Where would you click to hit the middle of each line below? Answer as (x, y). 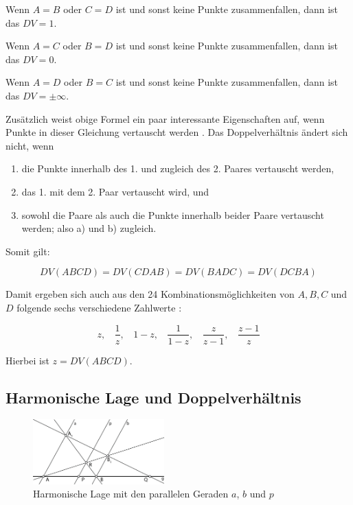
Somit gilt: (28, 251)
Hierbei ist (27, 360)
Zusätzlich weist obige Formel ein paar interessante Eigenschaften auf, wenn (165, 118)
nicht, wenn (30, 145)
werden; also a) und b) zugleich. (89, 228)
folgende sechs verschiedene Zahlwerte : (99, 307)
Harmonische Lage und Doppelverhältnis (153, 397)
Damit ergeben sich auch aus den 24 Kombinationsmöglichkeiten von (150, 294)
